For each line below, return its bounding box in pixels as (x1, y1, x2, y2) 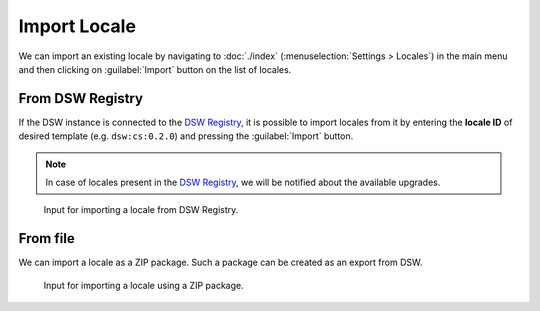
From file (18, 230, 75, 247)
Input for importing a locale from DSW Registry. (43, 204, 239, 216)
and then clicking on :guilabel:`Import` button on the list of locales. (18, 63, 292, 75)
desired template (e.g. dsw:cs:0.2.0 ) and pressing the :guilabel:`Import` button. (18, 130, 354, 142)
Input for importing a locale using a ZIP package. (43, 279, 244, 291)
